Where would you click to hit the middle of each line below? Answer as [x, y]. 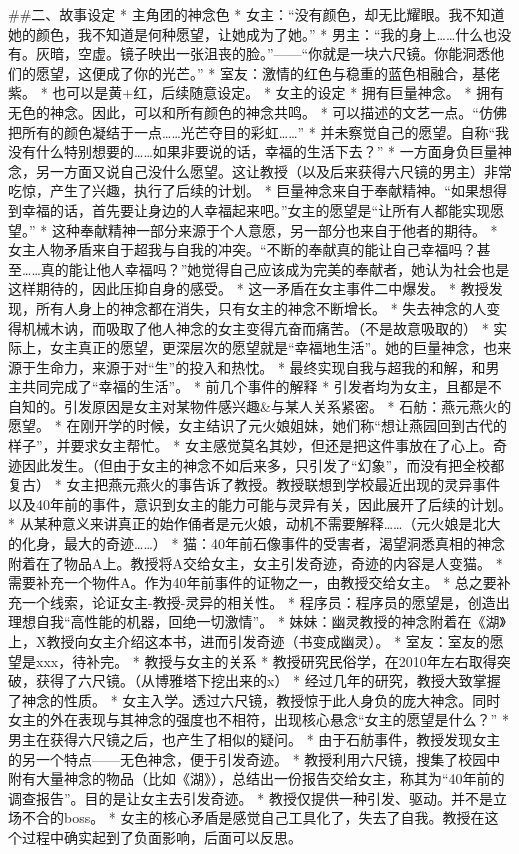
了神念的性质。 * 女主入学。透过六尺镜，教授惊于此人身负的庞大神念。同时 [254, 699]
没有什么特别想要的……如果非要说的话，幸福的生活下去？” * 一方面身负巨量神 [260, 151]
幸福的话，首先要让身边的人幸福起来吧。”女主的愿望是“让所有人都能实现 [256, 209]
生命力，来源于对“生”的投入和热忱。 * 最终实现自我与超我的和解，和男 [267, 366]
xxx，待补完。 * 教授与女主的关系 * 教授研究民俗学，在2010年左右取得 [266, 660]
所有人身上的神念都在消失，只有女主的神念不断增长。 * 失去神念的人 [261, 307]
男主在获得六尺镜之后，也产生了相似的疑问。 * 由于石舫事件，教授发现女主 [254, 738]
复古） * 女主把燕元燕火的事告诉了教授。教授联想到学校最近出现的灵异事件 [254, 484]
